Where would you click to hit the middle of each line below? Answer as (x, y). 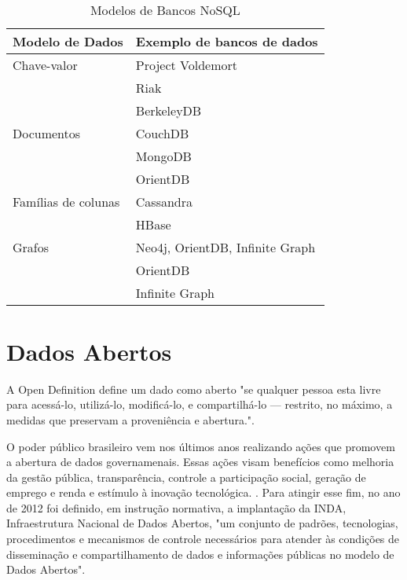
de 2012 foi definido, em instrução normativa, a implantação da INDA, (176, 507)
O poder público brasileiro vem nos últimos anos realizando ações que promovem (201, 446)
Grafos (31, 247)
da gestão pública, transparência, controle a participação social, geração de (186, 477)
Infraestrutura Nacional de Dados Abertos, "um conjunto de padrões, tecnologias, (202, 523)
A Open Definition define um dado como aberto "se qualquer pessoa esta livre (194, 389)
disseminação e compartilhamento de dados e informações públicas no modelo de (200, 554)
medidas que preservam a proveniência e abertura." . (130, 419)
